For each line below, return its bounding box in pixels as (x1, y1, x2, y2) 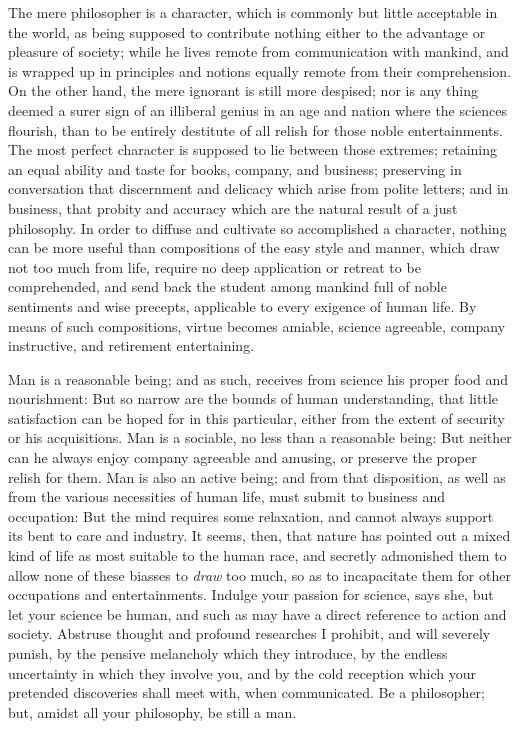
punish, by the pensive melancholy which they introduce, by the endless (8, 643, 448, 663)
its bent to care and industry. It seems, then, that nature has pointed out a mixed (8, 525, 511, 546)
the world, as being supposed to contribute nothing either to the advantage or (8, 21, 486, 42)
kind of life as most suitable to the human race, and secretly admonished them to (8, 545, 507, 566)
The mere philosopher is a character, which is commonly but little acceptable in (8, 2, 498, 22)
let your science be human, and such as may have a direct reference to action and (8, 603, 507, 624)
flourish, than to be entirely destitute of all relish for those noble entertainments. (8, 119, 503, 140)
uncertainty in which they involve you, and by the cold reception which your (8, 662, 476, 683)
